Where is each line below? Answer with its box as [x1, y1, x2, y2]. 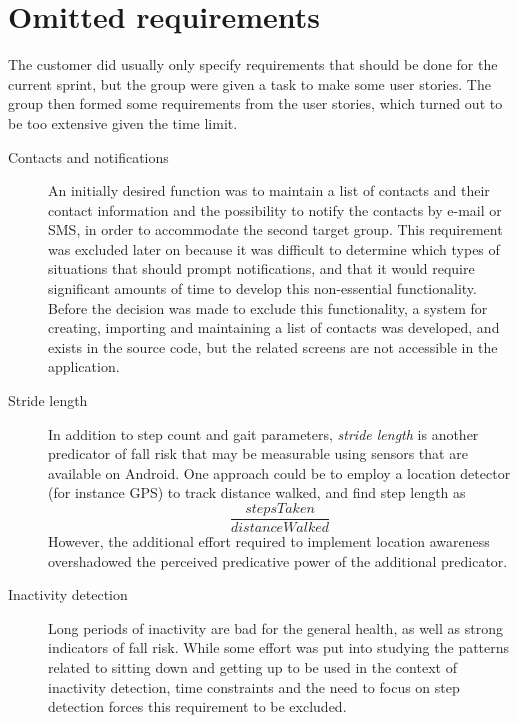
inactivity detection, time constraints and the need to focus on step [48, 676, 460, 697]
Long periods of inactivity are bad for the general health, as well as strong [48, 617, 503, 638]
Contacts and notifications [8, 146, 169, 167]
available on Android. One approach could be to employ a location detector [48, 462, 511, 483]
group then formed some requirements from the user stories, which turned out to [8, 93, 503, 114]
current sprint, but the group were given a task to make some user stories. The [8, 73, 491, 94]
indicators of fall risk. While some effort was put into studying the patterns [48, 637, 510, 658]
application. [48, 356, 120, 377]
